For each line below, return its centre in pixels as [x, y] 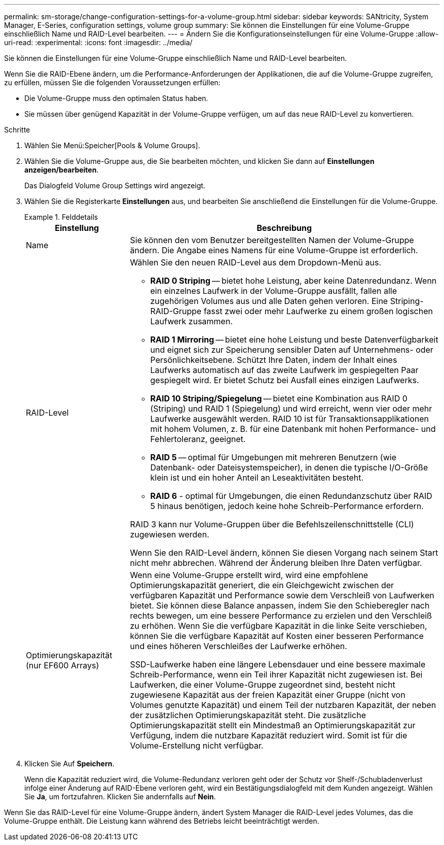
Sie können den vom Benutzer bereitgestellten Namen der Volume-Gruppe [272, 240]
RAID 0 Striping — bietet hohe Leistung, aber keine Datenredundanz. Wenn [293, 281]
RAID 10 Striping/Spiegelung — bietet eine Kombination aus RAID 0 [279, 398]
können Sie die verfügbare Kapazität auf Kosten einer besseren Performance [277, 636]
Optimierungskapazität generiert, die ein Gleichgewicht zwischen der [262, 585]
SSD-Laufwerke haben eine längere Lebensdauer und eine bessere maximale [278, 664]
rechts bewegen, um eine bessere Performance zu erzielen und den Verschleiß [281, 616]
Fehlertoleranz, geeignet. [198, 439]
